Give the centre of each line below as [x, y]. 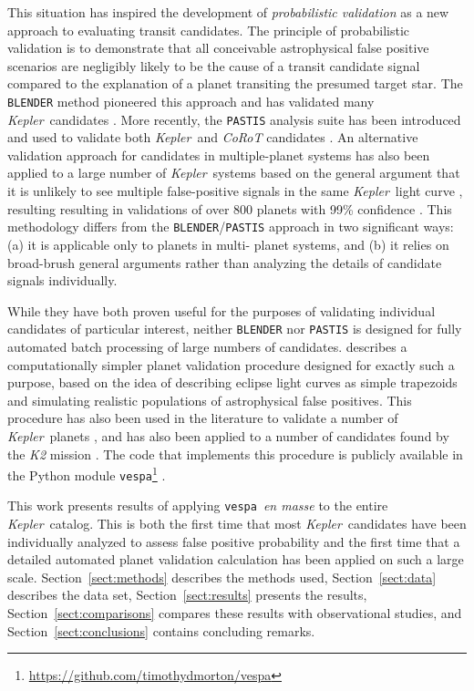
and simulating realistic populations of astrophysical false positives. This [210, 400]
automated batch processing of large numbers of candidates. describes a [207, 346]
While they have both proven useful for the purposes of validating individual [222, 310]
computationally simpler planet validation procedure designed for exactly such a [231, 364]
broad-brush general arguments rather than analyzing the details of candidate [225, 262]
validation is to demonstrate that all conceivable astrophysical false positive [218, 48]
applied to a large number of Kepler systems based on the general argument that [234, 173]
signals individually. [62, 280]
